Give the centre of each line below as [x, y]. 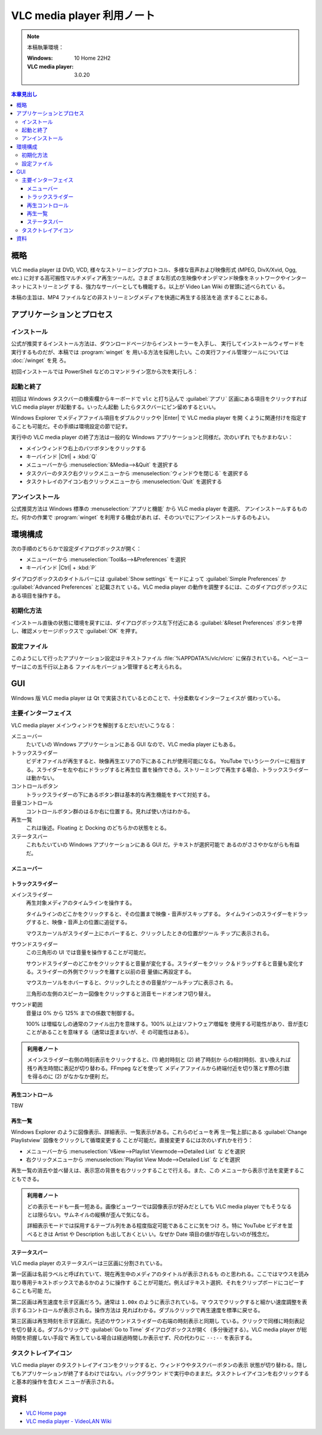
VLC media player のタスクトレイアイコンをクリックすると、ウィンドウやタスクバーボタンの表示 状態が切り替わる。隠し [159, 1365]
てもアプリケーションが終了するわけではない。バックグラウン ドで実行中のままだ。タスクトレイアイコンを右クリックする [160, 1373]
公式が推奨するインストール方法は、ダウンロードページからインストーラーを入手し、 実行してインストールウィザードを [158, 344]
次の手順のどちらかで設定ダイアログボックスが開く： [76, 548]
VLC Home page [46, 1413]
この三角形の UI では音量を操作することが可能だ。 [87, 952]
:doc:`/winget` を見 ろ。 [40, 360]
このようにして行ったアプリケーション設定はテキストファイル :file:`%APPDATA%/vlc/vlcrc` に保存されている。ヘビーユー [160, 658]
